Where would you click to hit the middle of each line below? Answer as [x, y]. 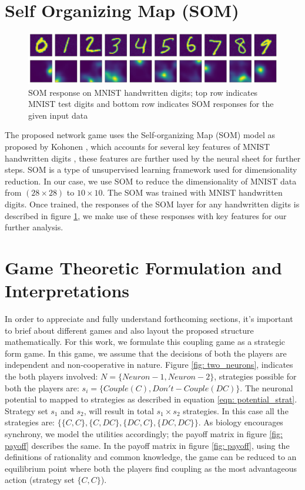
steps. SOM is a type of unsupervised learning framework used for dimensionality [151, 170]
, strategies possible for [255, 376]
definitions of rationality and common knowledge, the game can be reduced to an [151, 457]
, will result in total [119, 410]
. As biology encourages [241, 422]
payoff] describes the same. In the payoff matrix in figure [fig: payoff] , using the [147, 445]
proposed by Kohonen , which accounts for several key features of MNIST [138, 147]
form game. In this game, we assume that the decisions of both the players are [146, 353]
